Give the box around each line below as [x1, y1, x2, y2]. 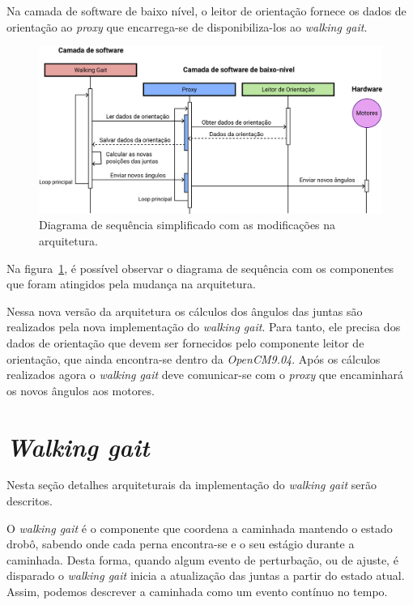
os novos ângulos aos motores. [6, 381, 155, 398]
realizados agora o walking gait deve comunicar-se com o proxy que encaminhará [6, 366, 403, 383]
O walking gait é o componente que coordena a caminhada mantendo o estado [6, 519, 393, 536]
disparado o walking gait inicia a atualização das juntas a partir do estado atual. [6, 567, 405, 584]
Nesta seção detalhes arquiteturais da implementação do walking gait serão [6, 476, 377, 493]
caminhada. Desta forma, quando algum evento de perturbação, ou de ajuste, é [6, 551, 398, 568]
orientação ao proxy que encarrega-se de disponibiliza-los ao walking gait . [6, 18, 368, 35]
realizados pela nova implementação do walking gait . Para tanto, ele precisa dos [6, 318, 401, 335]
